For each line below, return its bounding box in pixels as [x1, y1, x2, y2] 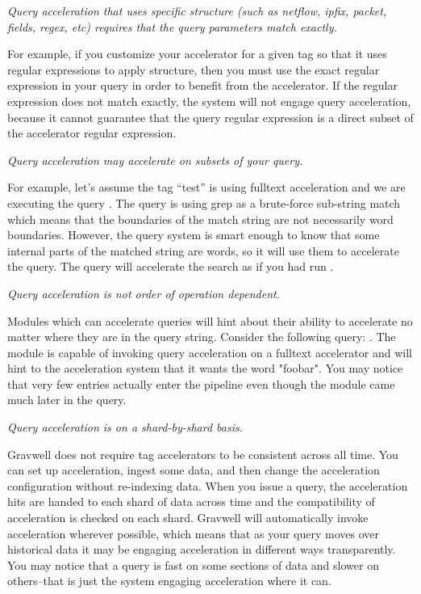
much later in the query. [7, 391, 127, 408]
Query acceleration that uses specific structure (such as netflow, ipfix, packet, [7, 2, 387, 19]
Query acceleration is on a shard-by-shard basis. [7, 419, 244, 436]
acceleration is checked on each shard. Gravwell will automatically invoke [7, 509, 369, 526]
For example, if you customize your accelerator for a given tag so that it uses [7, 45, 387, 62]
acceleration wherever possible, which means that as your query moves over [7, 524, 380, 541]
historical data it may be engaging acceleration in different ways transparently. [7, 541, 396, 558]
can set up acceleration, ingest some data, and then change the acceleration [7, 461, 380, 478]
